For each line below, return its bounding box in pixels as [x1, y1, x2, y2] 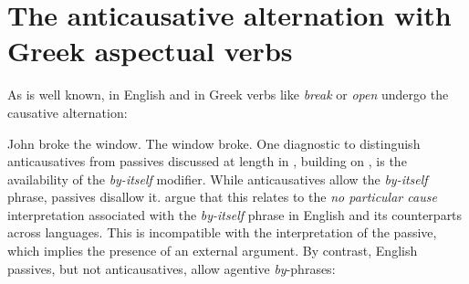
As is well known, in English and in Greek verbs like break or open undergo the [7, 85, 449, 104]
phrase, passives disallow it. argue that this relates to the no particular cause [7, 187, 437, 206]
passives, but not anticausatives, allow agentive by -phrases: [7, 258, 336, 278]
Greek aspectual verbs [7, 32, 293, 69]
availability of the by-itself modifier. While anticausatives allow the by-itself [7, 169, 428, 188]
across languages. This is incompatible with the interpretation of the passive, [7, 223, 437, 242]
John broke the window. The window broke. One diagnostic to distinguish [7, 133, 421, 153]
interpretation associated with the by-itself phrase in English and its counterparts [7, 205, 463, 224]
